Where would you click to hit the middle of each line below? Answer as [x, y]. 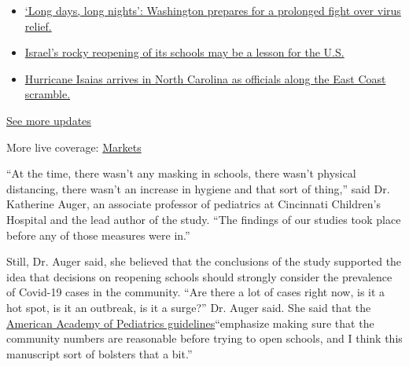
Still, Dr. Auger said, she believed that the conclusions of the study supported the [204, 261]
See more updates [49, 120]
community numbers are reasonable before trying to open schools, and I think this [204, 338]
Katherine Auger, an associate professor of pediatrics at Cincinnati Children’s [193, 204]
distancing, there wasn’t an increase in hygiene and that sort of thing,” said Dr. [198, 188]
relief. [38, 26]
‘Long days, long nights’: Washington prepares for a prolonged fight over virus [213, 10]
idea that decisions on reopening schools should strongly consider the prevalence [199, 276]
